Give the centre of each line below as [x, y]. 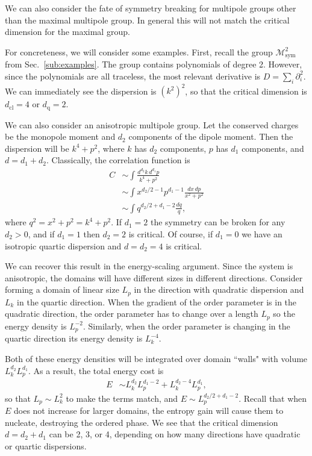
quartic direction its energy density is [74, 338]
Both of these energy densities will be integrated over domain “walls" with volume [156, 358]
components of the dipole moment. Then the [211, 136]
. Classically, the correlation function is [118, 160]
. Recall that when [273, 398]
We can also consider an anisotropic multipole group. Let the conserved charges [152, 124]
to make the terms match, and [122, 398]
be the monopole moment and [60, 136]
